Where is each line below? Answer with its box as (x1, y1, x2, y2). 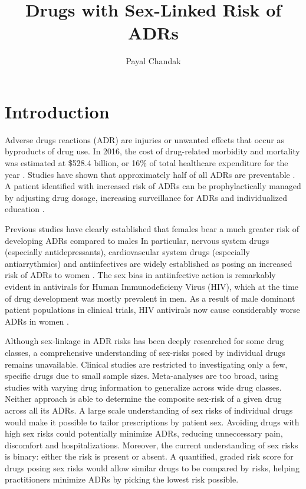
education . (5, 203, 45, 215)
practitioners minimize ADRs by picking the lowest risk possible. (5, 473, 239, 485)
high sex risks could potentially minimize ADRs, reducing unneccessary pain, (5, 427, 283, 440)
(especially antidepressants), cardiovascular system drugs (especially (5, 246, 250, 258)
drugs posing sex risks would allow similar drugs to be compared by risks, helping (5, 461, 300, 474)
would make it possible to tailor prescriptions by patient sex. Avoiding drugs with (5, 415, 300, 428)
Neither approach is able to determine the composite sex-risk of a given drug (5, 392, 282, 405)
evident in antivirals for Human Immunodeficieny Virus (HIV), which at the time (5, 280, 299, 292)
